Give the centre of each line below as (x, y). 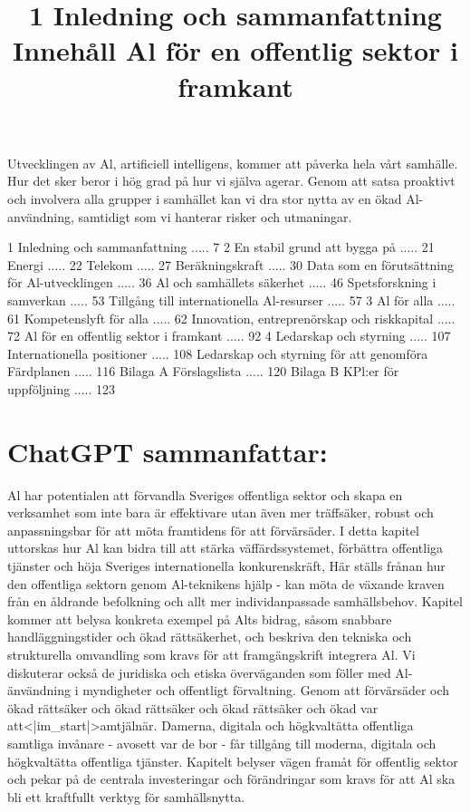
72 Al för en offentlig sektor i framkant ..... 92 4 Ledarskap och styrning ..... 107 (229, 336)
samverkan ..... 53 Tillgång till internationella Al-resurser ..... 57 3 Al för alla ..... (231, 300)
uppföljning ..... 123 (62, 388)
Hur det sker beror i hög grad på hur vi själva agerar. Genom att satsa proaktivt (231, 181)
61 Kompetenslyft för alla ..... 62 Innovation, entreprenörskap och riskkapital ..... (231, 318)
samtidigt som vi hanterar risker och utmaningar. (215, 216)
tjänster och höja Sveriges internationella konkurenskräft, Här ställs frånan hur (226, 565)
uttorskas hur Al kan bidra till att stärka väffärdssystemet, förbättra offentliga (225, 548)
